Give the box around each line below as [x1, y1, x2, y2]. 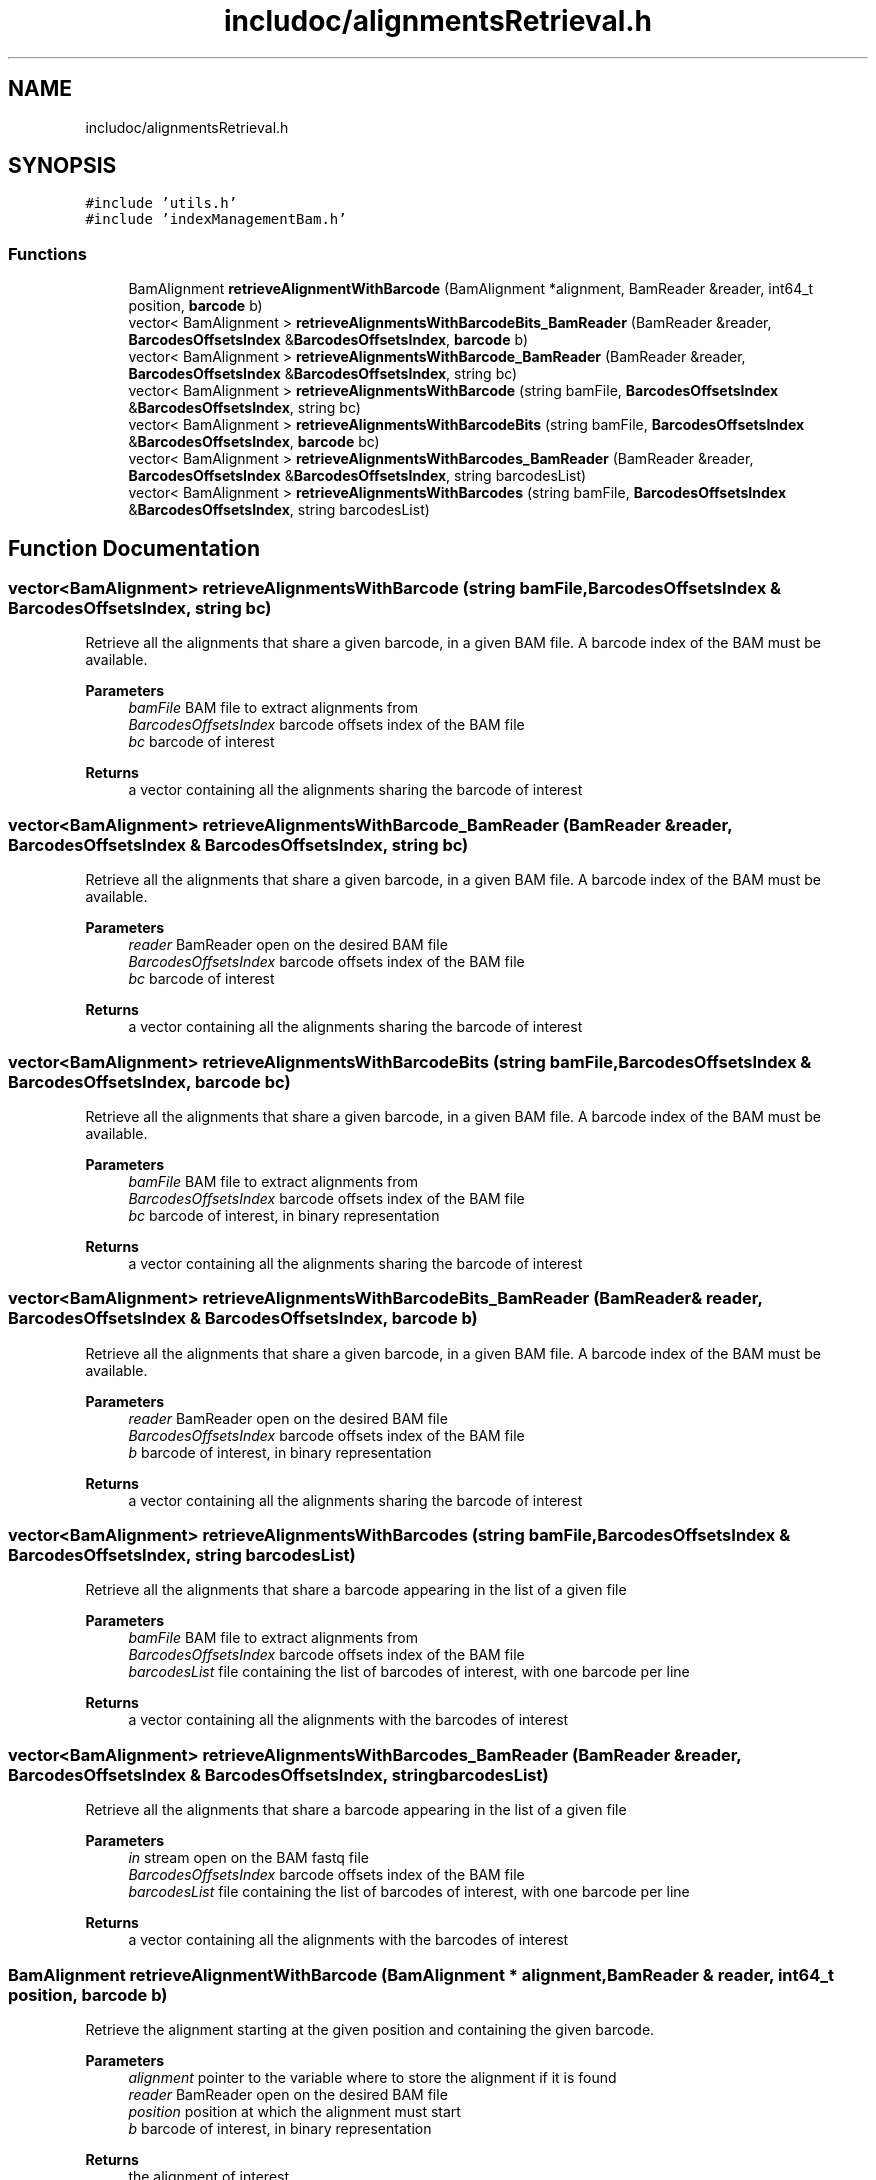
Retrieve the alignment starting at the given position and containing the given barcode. [85, 2020, 655, 2038]
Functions [8, 243, 87, 264]
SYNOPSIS [8, 153, 117, 179]
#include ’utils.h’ [85, 195, 238, 212]
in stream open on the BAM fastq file [128, 1849, 369, 1867]
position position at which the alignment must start [128, 2102, 461, 2120]
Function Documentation [8, 535, 260, 561]
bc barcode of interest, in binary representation [128, 1206, 440, 1224]
